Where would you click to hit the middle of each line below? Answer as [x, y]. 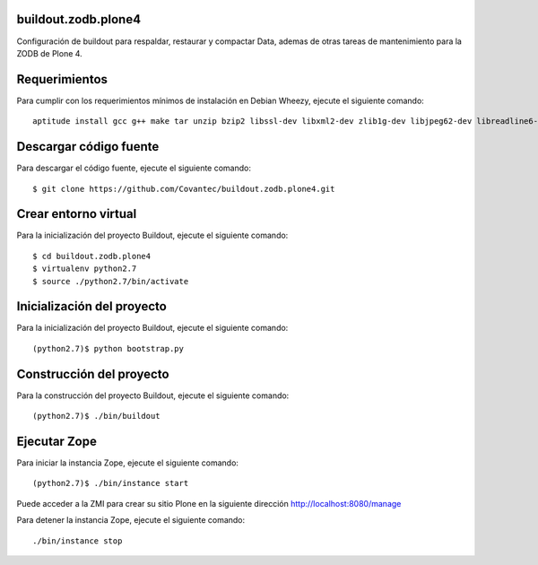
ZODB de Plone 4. [49, 53]
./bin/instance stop [78, 541]
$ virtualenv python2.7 [85, 269]
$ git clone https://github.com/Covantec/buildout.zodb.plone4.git [184, 189]
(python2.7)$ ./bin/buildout [96, 416]
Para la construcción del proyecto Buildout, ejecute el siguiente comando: [153, 395]
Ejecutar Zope [57, 441]
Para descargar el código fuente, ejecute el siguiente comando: [134, 168]
